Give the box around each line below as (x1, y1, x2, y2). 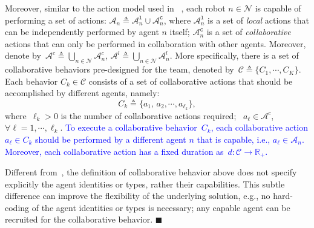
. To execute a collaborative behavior (60, 121, 197, 134)
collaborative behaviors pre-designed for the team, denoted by (5, 63, 234, 76)
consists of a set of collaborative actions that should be (88, 74, 293, 87)
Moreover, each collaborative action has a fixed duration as (5, 145, 224, 157)
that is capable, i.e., (197, 133, 270, 145)
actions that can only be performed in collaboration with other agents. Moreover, (5, 37, 306, 50)
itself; (169, 25, 190, 38)
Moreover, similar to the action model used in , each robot (5, 2, 226, 14)
